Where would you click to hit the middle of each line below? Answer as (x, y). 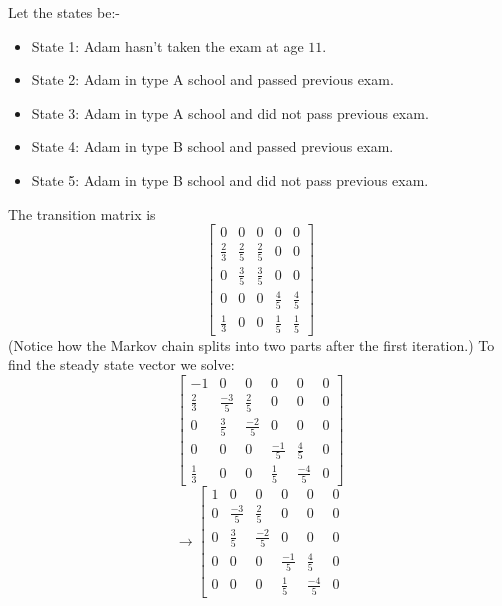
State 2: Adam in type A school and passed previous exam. (212, 79)
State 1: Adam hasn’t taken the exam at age (167, 45)
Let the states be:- (64, 12)
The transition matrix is (82, 213)
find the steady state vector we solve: (121, 364)
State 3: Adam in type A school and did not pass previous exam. (230, 112)
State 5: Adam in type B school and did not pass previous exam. (230, 179)
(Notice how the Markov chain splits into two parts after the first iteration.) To (251, 344)
